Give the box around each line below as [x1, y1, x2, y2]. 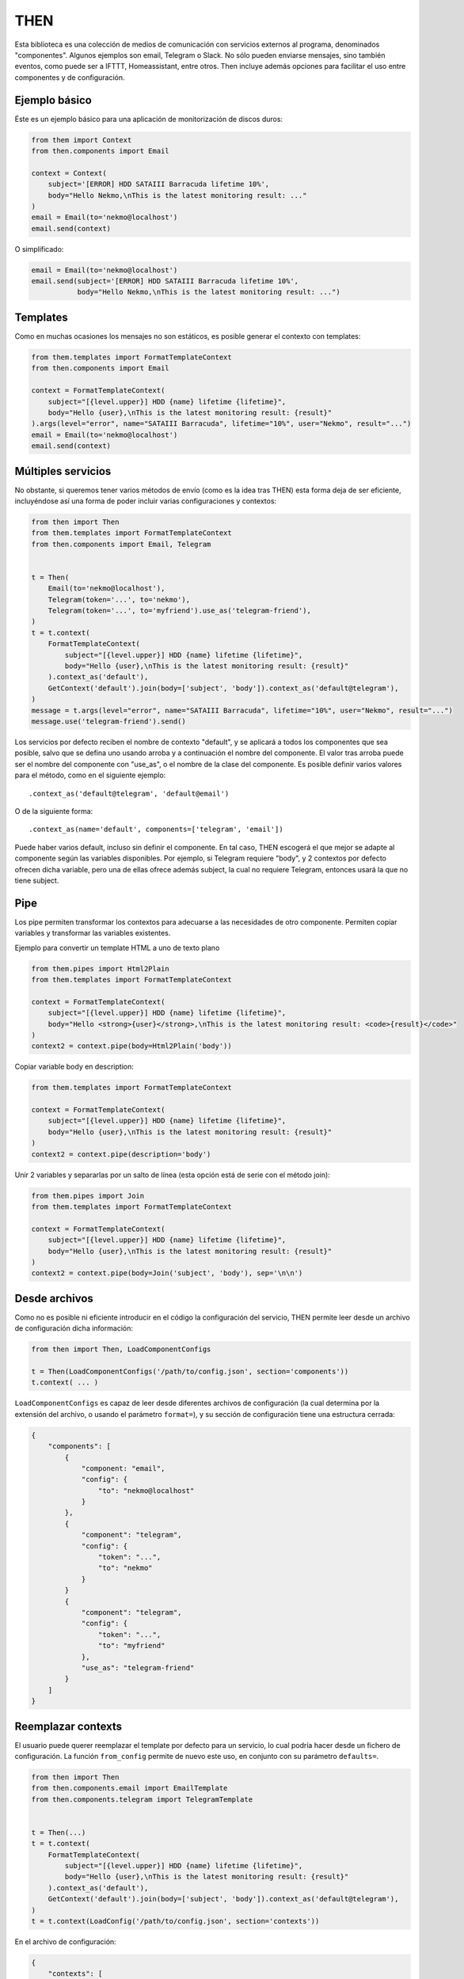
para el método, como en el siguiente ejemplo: [14, 770, 166, 780]
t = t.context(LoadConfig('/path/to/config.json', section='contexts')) [31, 1916, 320, 1926]
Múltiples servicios [14, 464, 112, 478]
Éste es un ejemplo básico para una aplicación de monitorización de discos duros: [14, 114, 283, 123]
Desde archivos [14, 1291, 94, 1305]
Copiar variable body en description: [14, 1062, 134, 1072]
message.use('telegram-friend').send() [31, 717, 186, 726]
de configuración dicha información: [14, 1324, 134, 1333]
